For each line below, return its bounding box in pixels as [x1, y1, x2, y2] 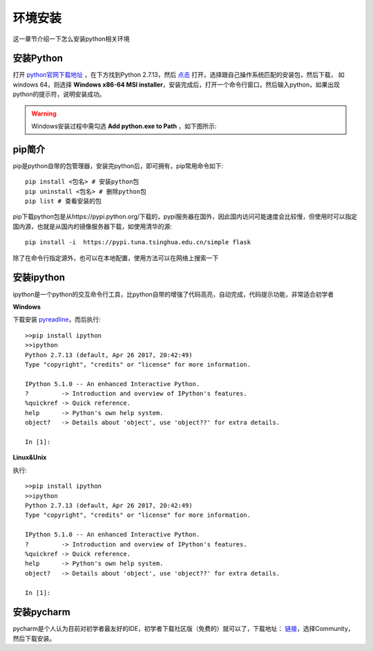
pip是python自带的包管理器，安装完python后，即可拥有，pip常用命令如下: [12, 161, 224, 169]
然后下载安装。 [12, 634, 55, 643]
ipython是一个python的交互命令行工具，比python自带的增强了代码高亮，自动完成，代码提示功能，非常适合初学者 [12, 290, 334, 298]
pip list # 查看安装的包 [25, 197, 102, 205]
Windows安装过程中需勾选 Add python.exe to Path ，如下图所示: [31, 122, 217, 131]
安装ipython [12, 272, 66, 284]
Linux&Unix [12, 453, 47, 461]
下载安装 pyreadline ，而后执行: [12, 315, 102, 324]
